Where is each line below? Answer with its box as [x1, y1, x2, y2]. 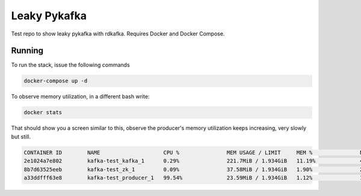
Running [11, 46, 44, 56]
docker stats [23, 109, 63, 116]
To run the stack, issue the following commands [11, 61, 130, 69]
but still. [11, 133, 31, 140]
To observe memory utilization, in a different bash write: [11, 93, 150, 100]
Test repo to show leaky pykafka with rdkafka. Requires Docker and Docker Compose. [11, 30, 225, 37]
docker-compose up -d [23, 78, 88, 84]
